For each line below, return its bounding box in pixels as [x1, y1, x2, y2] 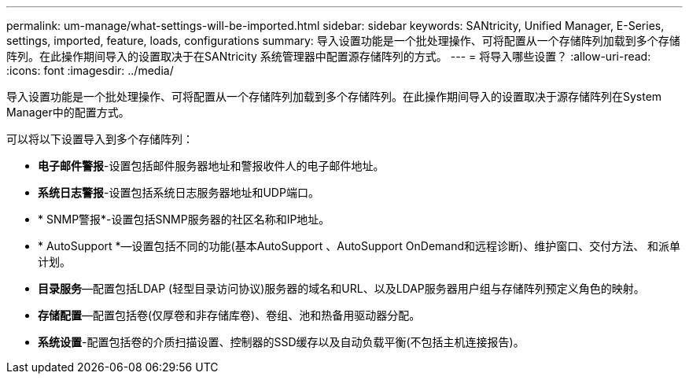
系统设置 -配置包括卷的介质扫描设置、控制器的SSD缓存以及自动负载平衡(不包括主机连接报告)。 [38, 335, 525, 349]
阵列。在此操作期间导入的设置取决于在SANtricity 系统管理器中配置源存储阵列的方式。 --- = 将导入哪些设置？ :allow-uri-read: [6, 50, 651, 63]
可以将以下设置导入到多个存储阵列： [6, 132, 193, 146]
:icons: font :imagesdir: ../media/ [6, 64, 174, 77]
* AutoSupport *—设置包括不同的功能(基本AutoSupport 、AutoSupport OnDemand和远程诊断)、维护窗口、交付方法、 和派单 [38, 239, 681, 253]
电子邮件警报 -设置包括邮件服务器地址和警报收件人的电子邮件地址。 [38, 159, 385, 172]
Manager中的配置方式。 [6, 105, 130, 119]
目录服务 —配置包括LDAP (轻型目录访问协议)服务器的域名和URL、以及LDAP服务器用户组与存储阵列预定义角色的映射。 [38, 282, 645, 295]
